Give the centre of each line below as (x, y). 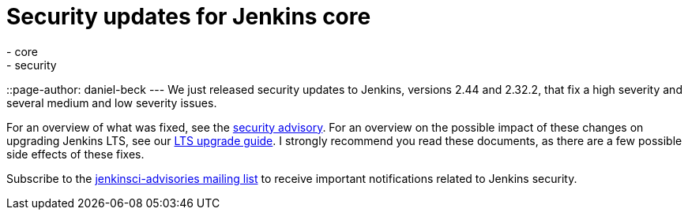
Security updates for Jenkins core (189, 17)
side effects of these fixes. (75, 154)
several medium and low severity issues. (112, 102)
